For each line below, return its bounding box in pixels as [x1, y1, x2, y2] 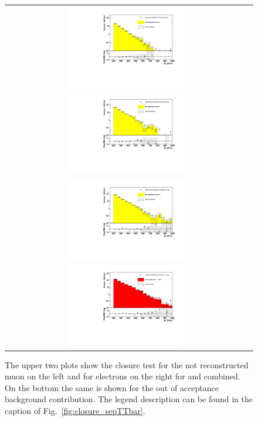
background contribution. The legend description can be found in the [5, 393, 253, 405]
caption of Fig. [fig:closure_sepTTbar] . [5, 404, 145, 416]
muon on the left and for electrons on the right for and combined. [5, 370, 240, 382]
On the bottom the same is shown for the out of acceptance [5, 381, 219, 393]
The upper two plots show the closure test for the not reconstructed [5, 358, 249, 371]
